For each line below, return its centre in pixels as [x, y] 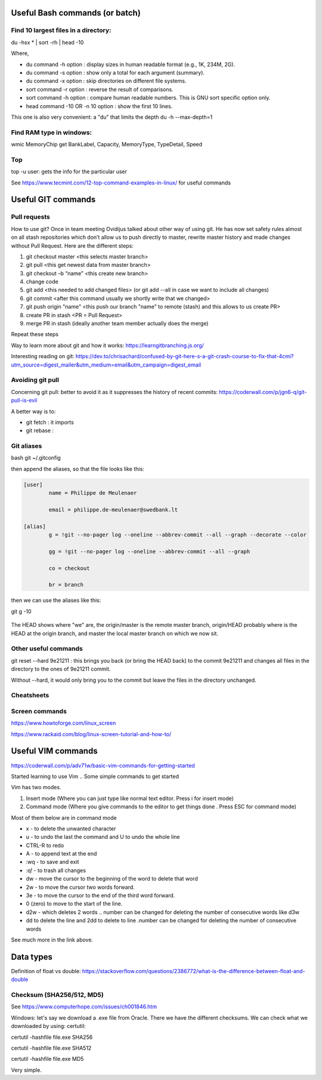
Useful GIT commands [53, 200]
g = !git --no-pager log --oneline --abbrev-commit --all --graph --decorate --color [178, 535]
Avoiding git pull [35, 380]
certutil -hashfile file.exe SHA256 [52, 1037]
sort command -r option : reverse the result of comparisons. [100, 89]
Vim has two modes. [36, 787]
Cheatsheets [30, 696]
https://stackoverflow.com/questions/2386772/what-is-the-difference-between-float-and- [193, 971]
